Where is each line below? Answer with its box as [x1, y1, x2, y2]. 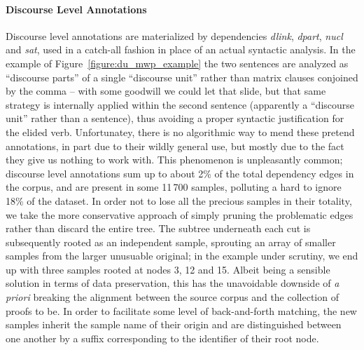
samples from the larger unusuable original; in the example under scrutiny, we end [6, 248, 358, 263]
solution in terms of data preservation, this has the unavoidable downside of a [6, 276, 339, 290]
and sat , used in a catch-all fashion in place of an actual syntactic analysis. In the [6, 42, 356, 57]
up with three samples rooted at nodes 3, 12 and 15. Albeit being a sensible [6, 262, 330, 276]
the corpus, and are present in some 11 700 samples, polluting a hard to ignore [6, 180, 342, 194]
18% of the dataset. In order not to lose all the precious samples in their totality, [6, 193, 352, 208]
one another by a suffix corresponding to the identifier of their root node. [6, 330, 319, 345]
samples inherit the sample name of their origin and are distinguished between [6, 317, 342, 332]
